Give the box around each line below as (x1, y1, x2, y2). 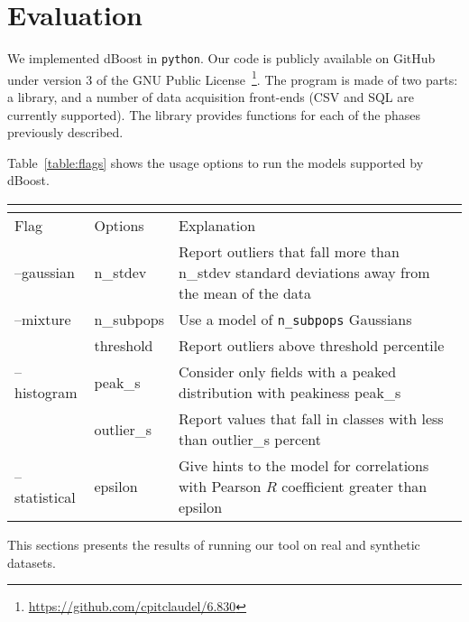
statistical (14, 486, 76, 507)
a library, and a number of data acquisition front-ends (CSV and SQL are (7, 88, 414, 107)
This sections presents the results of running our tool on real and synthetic (7, 535, 420, 553)
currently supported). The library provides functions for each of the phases (7, 105, 421, 124)
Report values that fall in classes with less (178, 408, 444, 429)
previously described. (7, 123, 124, 142)
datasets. (7, 552, 56, 571)
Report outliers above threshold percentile (178, 335, 445, 356)
